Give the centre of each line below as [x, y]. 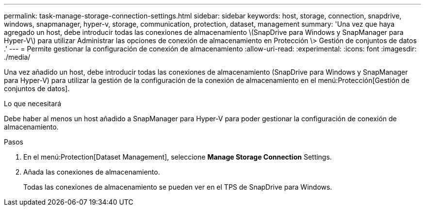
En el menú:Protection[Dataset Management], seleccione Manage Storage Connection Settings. [178, 157]
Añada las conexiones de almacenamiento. [92, 172]
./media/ [17, 57]
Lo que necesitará [33, 104]
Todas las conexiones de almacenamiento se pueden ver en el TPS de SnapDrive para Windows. [178, 187]
